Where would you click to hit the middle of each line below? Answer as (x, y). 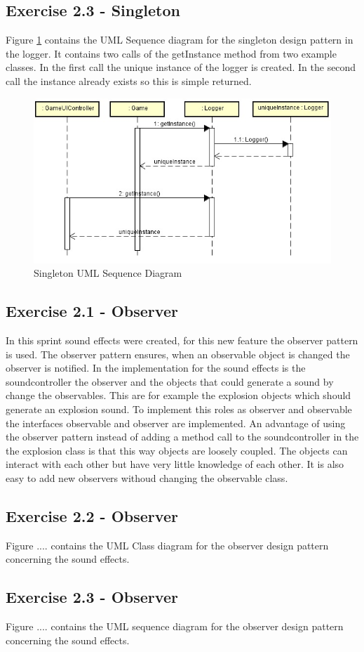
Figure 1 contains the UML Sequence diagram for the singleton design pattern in (180, 40)
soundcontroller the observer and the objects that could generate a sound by (170, 381)
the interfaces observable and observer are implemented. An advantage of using (176, 423)
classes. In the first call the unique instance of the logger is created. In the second (181, 67)
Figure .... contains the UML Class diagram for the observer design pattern (167, 545)
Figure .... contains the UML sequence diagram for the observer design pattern (175, 626)
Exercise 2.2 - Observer (92, 515)
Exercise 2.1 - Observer (92, 311)
